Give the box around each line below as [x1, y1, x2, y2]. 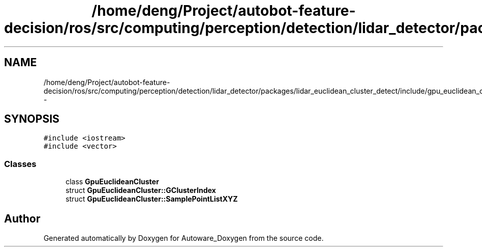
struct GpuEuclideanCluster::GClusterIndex [65, 186, 216, 195]
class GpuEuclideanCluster [65, 177, 159, 186]
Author [4, 212, 40, 225]
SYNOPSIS [4, 113, 60, 126]
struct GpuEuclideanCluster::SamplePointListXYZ [65, 194, 238, 204]
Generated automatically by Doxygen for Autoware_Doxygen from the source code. [43, 234, 324, 243]
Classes [4, 158, 37, 169]
